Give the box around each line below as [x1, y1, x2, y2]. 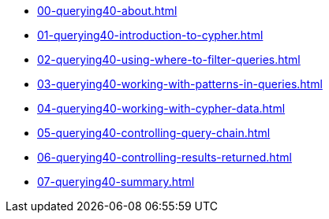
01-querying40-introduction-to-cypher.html [37, 28, 264, 42]
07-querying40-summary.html [37, 175, 195, 188]
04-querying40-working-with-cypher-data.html [37, 102, 286, 115]
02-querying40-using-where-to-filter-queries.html [37, 53, 301, 66]
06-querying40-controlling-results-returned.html [37, 150, 292, 164]
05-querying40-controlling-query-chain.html [37, 126, 271, 139]
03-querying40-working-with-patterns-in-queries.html [37, 77, 323, 91]
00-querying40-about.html [37, 4, 178, 17]
